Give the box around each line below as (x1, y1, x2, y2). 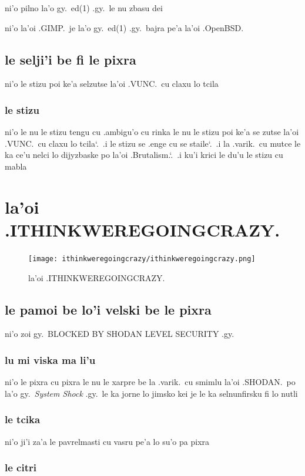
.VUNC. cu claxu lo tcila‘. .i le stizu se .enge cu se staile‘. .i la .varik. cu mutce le (5, 137, 301, 149)
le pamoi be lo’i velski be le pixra (5, 300, 212, 318)
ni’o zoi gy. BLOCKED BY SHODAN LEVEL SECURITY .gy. (5, 328, 234, 340)
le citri (5, 460, 36, 475)
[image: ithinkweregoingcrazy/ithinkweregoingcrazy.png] (28, 254, 256, 263)
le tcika (5, 412, 41, 427)
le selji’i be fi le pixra (5, 50, 136, 68)
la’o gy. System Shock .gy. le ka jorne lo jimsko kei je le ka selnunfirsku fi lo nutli (5, 387, 298, 399)
